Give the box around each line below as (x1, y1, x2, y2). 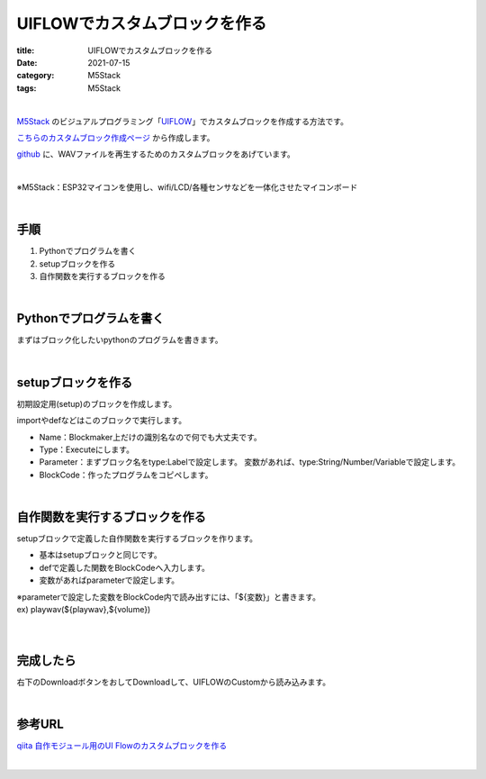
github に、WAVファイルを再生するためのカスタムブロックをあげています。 (16, 149, 296, 159)
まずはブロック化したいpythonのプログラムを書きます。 (16, 334, 224, 346)
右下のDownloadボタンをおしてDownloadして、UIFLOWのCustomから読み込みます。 (16, 676, 331, 687)
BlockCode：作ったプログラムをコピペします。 (39, 469, 213, 480)
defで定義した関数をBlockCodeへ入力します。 (39, 562, 211, 573)
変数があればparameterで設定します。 (39, 575, 180, 585)
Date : (16, 57, 38, 68)
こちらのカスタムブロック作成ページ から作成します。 (16, 131, 215, 143)
